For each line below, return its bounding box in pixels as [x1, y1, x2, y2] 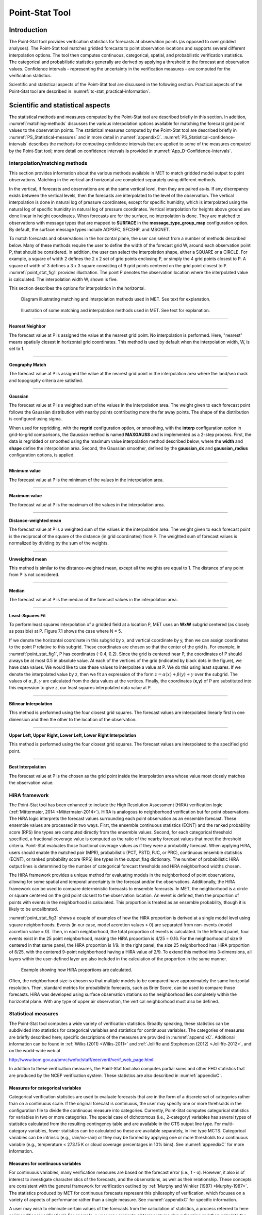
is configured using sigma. [9, 416, 62, 422]
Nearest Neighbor [9, 323, 46, 329]
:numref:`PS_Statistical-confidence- [163, 134, 235, 140]
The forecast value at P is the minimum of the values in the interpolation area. [9, 477, 164, 483]
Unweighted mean [9, 556, 47, 562]
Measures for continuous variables [9, 1161, 82, 1166]
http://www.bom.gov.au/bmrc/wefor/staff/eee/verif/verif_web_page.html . [9, 1057, 155, 1062]
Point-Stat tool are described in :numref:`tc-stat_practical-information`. [9, 88, 151, 94]
